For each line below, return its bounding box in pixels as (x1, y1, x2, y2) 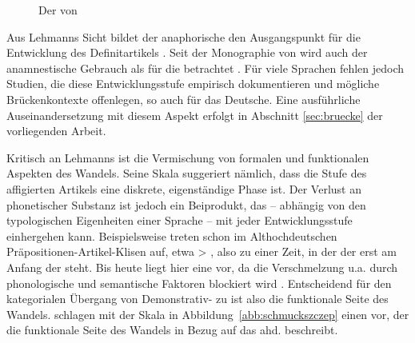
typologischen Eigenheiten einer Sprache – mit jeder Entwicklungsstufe (6, 212, 353, 229)
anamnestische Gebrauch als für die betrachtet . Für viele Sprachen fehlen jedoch (6, 59, 405, 76)
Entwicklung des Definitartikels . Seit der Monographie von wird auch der (6, 44, 368, 61)
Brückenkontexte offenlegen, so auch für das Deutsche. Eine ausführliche (6, 90, 361, 107)
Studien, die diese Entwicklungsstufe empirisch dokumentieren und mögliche (6, 75, 380, 92)
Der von (38, 2, 78, 18)
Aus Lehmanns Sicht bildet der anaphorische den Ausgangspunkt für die (6, 28, 361, 45)
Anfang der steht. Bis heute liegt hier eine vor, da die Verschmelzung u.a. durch (6, 258, 398, 275)
